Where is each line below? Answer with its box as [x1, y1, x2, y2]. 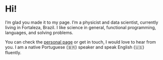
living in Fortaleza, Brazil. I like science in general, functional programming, [5, 24, 156, 30]
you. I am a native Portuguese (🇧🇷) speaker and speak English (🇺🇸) [5, 44, 144, 50]
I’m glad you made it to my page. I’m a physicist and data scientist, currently [5, 19, 159, 25]
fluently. [5, 49, 22, 55]
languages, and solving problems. [5, 30, 73, 35]
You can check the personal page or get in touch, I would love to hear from [5, 39, 156, 45]
